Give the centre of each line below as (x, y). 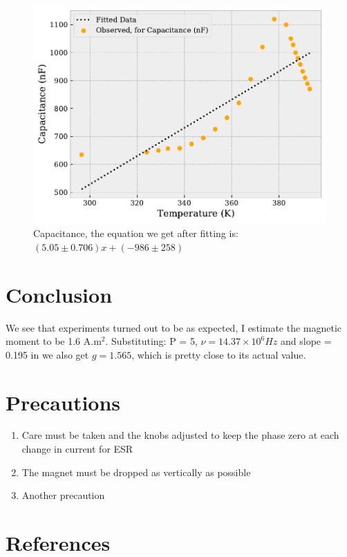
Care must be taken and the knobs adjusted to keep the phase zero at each (180, 435)
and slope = (306, 341)
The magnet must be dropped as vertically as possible (136, 472)
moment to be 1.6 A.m (54, 341)
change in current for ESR (77, 449)
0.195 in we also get (47, 354)
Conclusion (59, 294)
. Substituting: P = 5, (151, 341)
